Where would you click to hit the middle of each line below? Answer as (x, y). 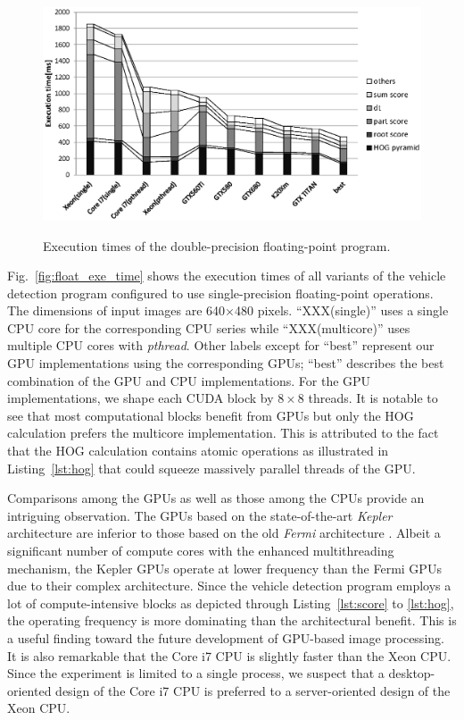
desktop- (412, 673)
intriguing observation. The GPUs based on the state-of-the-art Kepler (200, 515)
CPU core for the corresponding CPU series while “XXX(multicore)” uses (209, 327)
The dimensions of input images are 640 (116, 310)
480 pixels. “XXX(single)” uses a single (342, 310)
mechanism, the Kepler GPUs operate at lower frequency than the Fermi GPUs (224, 568)
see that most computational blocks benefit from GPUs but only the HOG (211, 415)
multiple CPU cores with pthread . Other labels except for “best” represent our (221, 345)
